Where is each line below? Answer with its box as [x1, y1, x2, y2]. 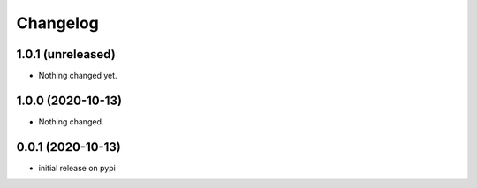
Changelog [16, 13, 99, 33]
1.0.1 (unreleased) [16, 47, 117, 62]
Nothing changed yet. [38, 71, 118, 81]
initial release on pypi [38, 162, 117, 173]
